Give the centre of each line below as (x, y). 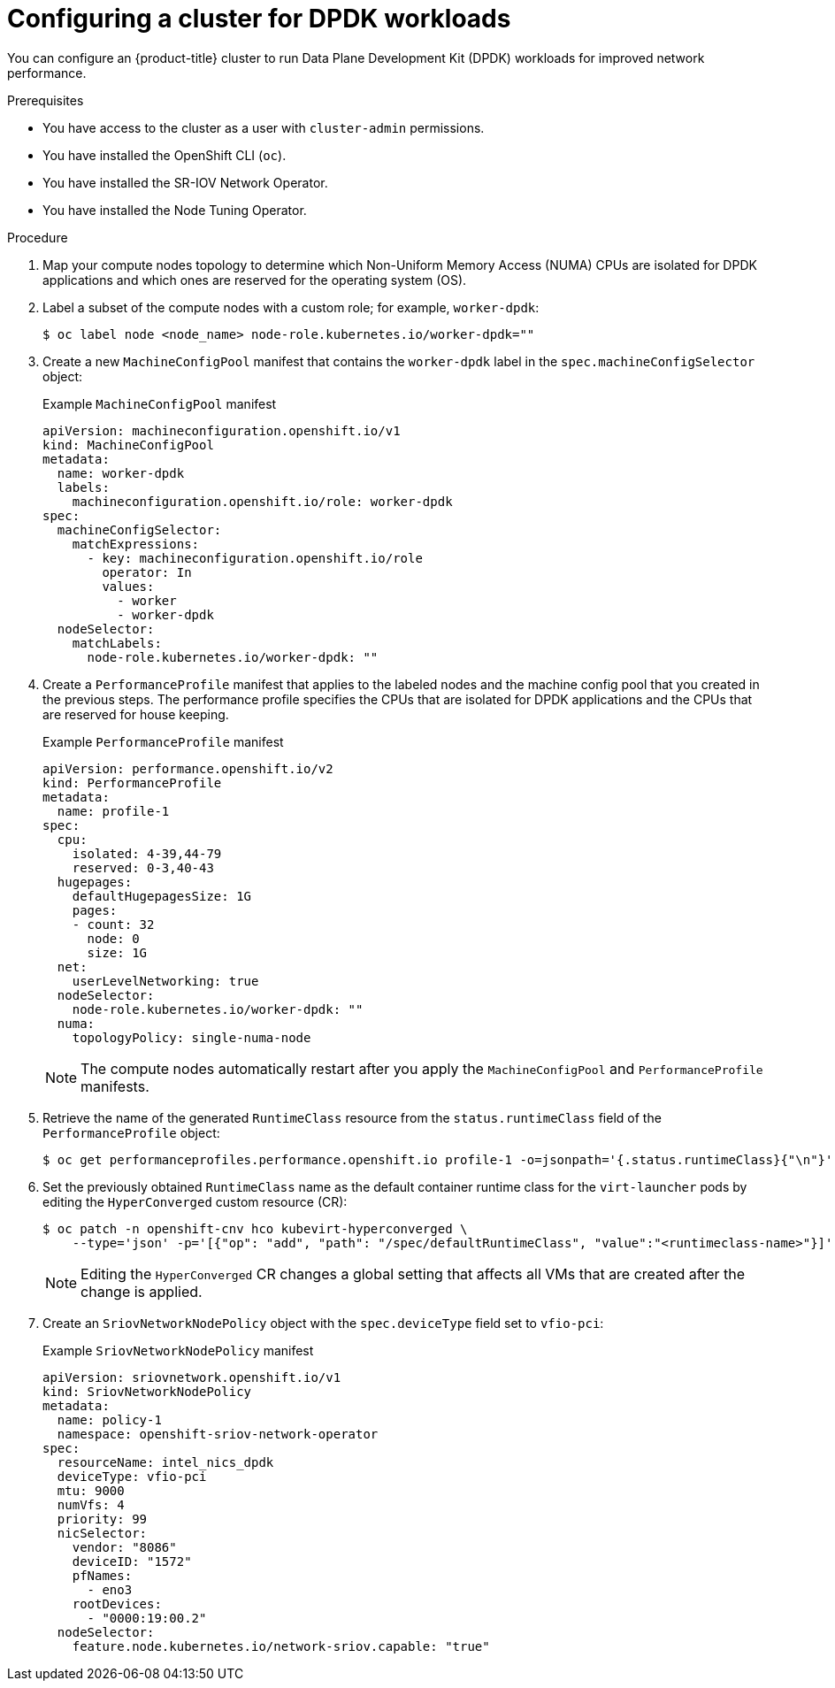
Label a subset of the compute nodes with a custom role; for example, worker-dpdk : (291, 307)
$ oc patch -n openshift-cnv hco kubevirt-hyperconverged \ (255, 1228)
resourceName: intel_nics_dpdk (165, 1462)
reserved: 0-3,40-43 (143, 867)
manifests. (115, 1086)
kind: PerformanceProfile (132, 783)
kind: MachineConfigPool (128, 445)
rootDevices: (117, 1604)
